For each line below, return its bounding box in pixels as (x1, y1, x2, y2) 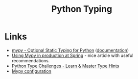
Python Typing (51, 3, 113, 15)
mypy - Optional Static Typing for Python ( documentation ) (11, 47, 129, 53)
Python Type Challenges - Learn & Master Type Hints (11, 63, 119, 69)
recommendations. (11, 57, 50, 63)
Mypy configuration (11, 68, 52, 74)
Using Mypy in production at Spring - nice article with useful (11, 53, 134, 58)
